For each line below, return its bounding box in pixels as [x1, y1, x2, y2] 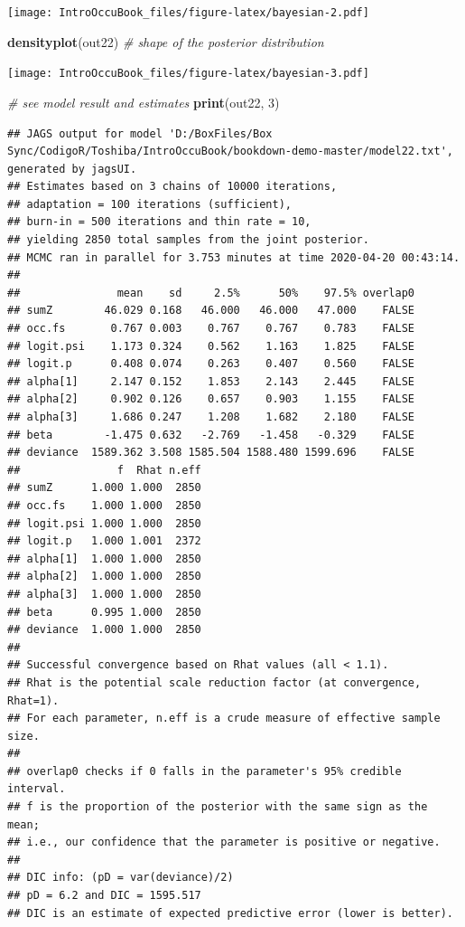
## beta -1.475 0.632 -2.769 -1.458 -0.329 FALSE [7, 428, 415, 441]
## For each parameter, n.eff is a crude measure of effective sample [7, 712, 441, 725]
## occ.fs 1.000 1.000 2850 [7, 498, 201, 512]
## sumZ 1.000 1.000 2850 [7, 481, 201, 495]
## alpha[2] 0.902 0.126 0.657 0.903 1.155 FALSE [7, 393, 415, 406]
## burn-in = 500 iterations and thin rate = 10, [7, 215, 312, 229]
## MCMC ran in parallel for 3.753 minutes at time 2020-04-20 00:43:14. [7, 251, 460, 264]
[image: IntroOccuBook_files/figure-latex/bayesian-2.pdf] [7, 6, 369, 19]
